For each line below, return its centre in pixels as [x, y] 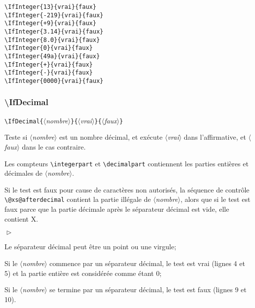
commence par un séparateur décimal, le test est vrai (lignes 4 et [147, 263]
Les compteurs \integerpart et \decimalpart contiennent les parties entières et [127, 163]
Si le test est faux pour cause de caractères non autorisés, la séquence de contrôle [127, 189]
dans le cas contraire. [54, 147]
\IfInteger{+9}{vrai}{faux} [51, 23]
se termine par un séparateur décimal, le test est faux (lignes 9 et [148, 289]
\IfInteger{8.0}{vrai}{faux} [52, 40]
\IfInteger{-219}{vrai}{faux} [54, 15]
